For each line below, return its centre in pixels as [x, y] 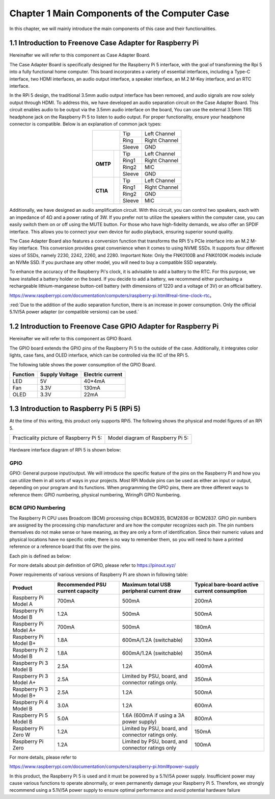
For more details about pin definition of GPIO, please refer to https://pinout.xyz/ [92, 565]
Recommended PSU [82, 584]
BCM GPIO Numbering [37, 508]
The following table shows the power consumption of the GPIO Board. [83, 364]
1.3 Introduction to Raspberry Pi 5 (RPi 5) [75, 409]
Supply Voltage [59, 374]
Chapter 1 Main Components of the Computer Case [119, 13]
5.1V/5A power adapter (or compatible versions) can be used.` [74, 312]
